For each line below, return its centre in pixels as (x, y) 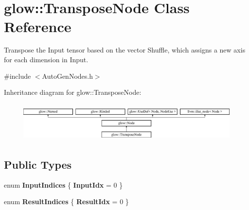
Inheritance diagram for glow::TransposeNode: (73, 92)
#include (18, 76)
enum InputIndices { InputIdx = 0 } (63, 185)
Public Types (38, 165)
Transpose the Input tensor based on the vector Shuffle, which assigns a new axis (125, 50)
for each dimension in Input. (46, 59)
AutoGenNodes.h (67, 76)
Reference (38, 26)
